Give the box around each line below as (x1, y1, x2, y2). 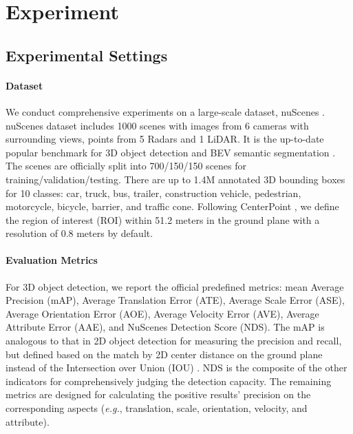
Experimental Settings (6, 44, 168, 65)
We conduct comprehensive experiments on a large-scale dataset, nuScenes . (6, 104, 325, 118)
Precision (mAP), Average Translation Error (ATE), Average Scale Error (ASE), (6, 293, 345, 307)
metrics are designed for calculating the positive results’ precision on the (6, 387, 311, 402)
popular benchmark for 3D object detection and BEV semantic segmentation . (6, 145, 336, 159)
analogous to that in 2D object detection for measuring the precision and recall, (6, 333, 342, 348)
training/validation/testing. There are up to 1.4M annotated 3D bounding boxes (6, 172, 345, 186)
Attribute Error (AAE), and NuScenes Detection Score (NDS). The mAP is (6, 320, 325, 334)
